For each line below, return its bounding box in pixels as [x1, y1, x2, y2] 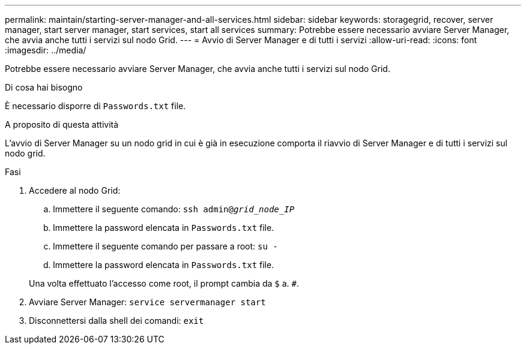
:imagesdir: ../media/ [5, 45, 86, 55]
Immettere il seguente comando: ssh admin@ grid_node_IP [53, 204, 295, 214]
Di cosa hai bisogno [5, 82, 83, 92]
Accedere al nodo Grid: [29, 185, 121, 195]
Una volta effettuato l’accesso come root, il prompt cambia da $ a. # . [29, 278, 300, 288]
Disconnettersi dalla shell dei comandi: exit [29, 315, 204, 326]
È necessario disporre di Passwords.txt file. [5, 101, 186, 111]
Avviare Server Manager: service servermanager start [29, 297, 266, 307]
